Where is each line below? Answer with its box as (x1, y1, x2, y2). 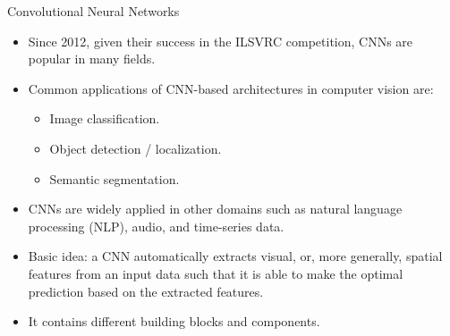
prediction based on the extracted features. (28, 281, 264, 300)
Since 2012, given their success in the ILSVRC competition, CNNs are (28, 31, 413, 50)
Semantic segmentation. (49, 169, 180, 188)
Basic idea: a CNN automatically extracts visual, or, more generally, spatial (28, 247, 443, 265)
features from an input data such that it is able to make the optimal (28, 264, 403, 282)
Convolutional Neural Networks (7, 2, 180, 20)
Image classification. (49, 109, 160, 128)
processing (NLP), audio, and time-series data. (28, 216, 284, 235)
